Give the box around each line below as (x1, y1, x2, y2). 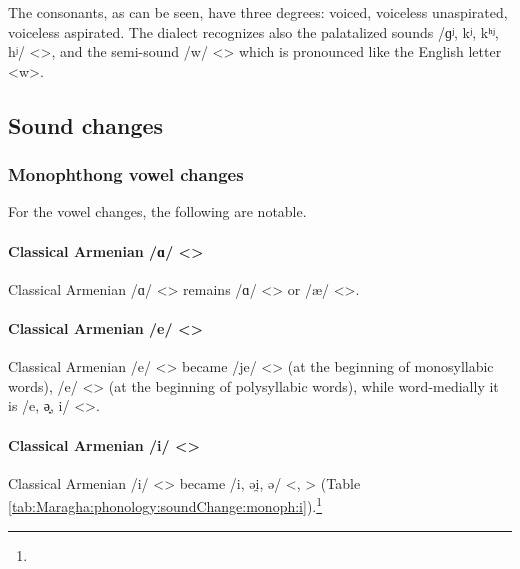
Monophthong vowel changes (8, 162, 244, 187)
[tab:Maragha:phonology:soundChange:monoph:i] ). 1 (8, 493, 323, 516)
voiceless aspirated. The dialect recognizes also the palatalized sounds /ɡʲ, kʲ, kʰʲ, (8, 21, 499, 42)
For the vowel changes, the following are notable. (8, 201, 307, 222)
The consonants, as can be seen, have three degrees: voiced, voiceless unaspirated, (8, 2, 508, 22)
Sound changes (8, 109, 164, 140)
